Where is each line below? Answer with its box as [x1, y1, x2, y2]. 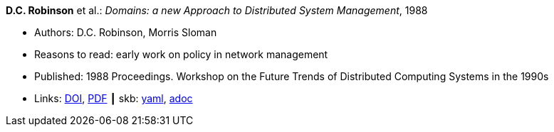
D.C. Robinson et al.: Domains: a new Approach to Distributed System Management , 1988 [6, 4, 428, 16]
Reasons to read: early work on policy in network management [34, 48, 328, 60]
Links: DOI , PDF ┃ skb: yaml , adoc [34, 92, 193, 104]
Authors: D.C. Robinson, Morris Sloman [34, 26, 217, 38]
